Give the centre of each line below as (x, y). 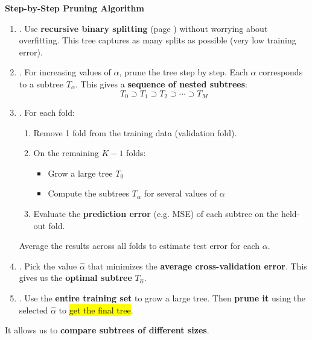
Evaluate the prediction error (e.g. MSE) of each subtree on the (156, 213)
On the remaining (66, 153)
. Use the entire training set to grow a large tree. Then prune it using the (162, 297)
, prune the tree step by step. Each (183, 72)
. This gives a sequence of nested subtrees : (161, 83)
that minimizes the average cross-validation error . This (197, 266)
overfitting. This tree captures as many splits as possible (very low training (158, 40)
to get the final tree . (96, 310)
